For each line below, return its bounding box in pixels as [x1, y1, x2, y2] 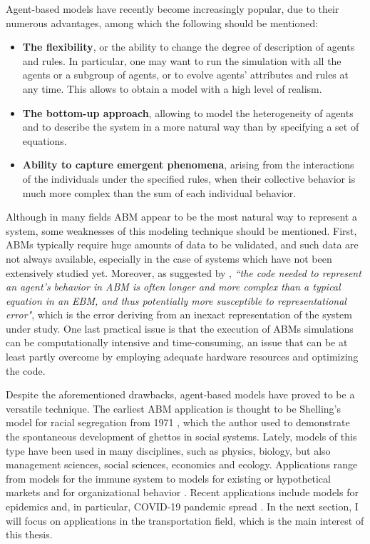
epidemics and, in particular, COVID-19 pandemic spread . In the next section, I [6, 499, 359, 513]
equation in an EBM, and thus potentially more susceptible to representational [6, 293, 346, 308]
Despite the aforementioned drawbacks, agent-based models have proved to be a [6, 387, 355, 402]
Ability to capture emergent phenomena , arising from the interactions [22, 157, 354, 172]
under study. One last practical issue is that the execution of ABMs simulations [6, 321, 354, 336]
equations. [22, 133, 67, 148]
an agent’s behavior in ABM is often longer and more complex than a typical [6, 279, 341, 294]
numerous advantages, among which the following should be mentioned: [6, 15, 319, 30]
